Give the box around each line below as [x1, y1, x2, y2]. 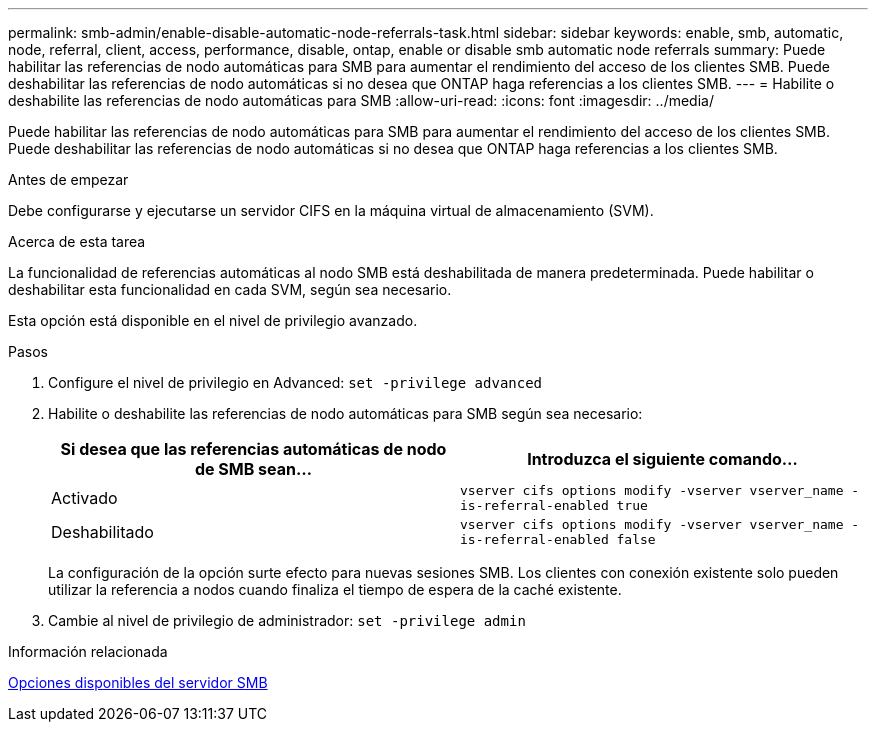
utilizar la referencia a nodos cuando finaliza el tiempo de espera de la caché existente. [48, 581, 622, 598]
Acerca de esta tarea [8, 233, 146, 250]
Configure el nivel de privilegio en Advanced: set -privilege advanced [48, 374, 543, 391]
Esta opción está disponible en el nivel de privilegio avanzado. [8, 312, 418, 329]
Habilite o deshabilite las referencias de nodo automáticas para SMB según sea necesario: [48, 405, 643, 422]
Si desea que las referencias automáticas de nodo [60, 439, 447, 459]
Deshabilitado [51, 522, 154, 542]
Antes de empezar [8, 171, 129, 188]
